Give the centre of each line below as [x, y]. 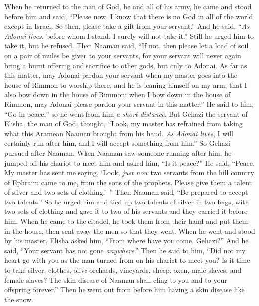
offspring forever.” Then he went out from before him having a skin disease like [125, 289]
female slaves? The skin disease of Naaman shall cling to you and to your [116, 279]
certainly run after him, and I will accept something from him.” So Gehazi [117, 143]
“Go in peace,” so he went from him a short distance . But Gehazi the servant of [126, 114]
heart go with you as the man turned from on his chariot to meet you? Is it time [127, 260]
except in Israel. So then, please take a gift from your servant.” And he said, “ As [127, 26]
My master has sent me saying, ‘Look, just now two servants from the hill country [129, 172]
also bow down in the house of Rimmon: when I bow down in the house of [118, 94]
